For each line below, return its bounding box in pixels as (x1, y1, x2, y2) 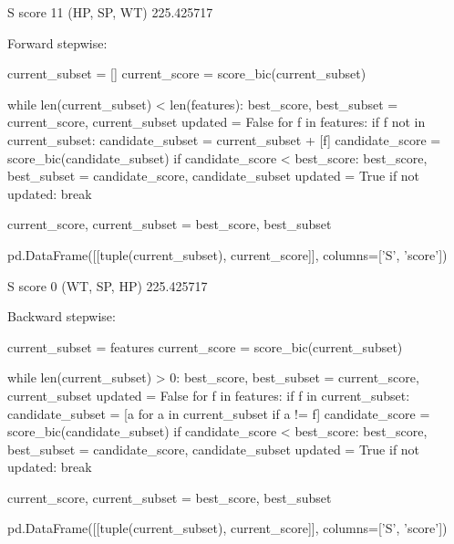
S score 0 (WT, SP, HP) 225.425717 (7, 276, 208, 295)
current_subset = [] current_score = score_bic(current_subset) (7, 64, 366, 83)
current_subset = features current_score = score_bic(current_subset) (7, 337, 403, 356)
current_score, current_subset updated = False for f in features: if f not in (7, 112, 426, 131)
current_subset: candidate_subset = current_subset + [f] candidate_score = (7, 130, 441, 149)
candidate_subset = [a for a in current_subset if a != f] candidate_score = (7, 403, 430, 423)
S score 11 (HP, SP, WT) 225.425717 (7, 3, 213, 21)
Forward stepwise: (7, 33, 108, 52)
